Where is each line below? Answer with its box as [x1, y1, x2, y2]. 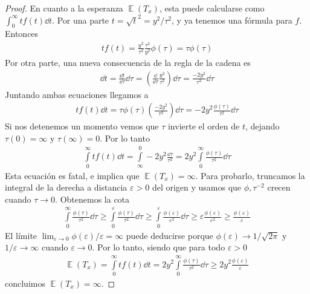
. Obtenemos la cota [55, 192, 130, 205]
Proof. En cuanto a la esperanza [5, 2, 123, 14]
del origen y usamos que [152, 181, 242, 194]
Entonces [5, 27, 39, 40]
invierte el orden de [167, 120, 240, 132]
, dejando [245, 120, 280, 132]
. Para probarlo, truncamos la [195, 169, 305, 181]
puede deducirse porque [126, 229, 213, 241]
